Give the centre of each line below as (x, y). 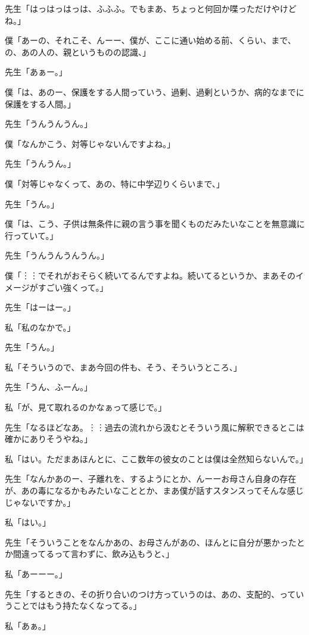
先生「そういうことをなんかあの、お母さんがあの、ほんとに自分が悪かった (151, 542)
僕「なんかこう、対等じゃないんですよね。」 (90, 143)
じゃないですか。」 (40, 502)
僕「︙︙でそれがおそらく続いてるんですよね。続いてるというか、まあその (150, 275)
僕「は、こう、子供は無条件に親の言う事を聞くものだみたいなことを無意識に (155, 224)
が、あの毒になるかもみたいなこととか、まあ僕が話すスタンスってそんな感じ (154, 491)
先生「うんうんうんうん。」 (57, 255)
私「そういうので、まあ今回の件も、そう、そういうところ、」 (124, 367)
